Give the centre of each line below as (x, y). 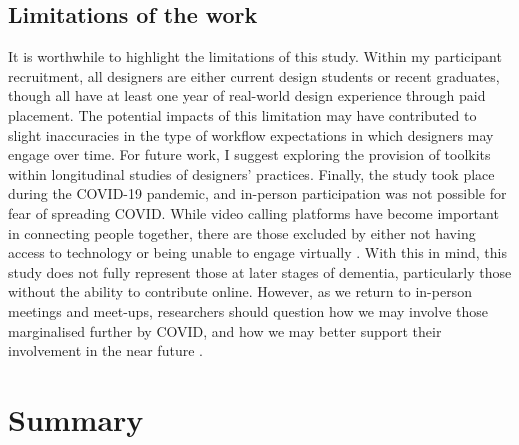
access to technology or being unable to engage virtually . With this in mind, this (257, 252)
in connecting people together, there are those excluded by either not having (242, 232)
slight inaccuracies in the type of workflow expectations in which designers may (251, 134)
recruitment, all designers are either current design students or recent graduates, (254, 75)
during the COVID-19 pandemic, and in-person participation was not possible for (257, 193)
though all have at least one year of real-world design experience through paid (247, 95)
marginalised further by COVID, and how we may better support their (225, 330)
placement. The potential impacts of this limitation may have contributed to (242, 114)
